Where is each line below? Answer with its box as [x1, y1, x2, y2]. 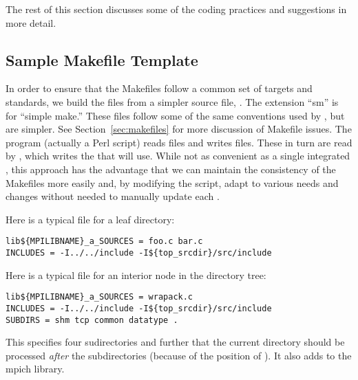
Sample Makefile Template [6, 49, 198, 70]
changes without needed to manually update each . [6, 189, 220, 203]
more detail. [6, 15, 56, 30]
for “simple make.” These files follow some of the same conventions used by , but [6, 108, 345, 122]
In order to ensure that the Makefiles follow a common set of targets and [6, 81, 313, 96]
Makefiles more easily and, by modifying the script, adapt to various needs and [6, 175, 339, 190]
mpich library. [6, 361, 65, 376]
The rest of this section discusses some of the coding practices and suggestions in [6, 2, 347, 16]
